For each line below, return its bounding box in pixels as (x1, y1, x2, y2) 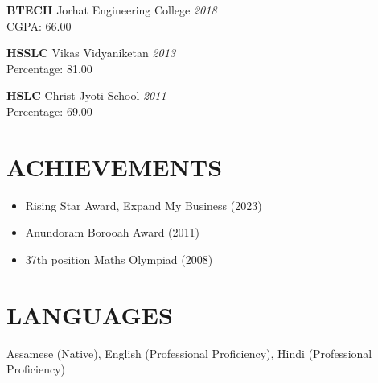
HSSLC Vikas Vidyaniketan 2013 (6, 44, 176, 61)
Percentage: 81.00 (6, 60, 92, 76)
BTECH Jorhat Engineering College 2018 (6, 2, 217, 18)
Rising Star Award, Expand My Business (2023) (25, 196, 262, 213)
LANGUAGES (6, 298, 173, 331)
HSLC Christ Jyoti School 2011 (6, 87, 166, 104)
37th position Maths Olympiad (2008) (25, 250, 213, 267)
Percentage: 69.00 (6, 102, 92, 119)
